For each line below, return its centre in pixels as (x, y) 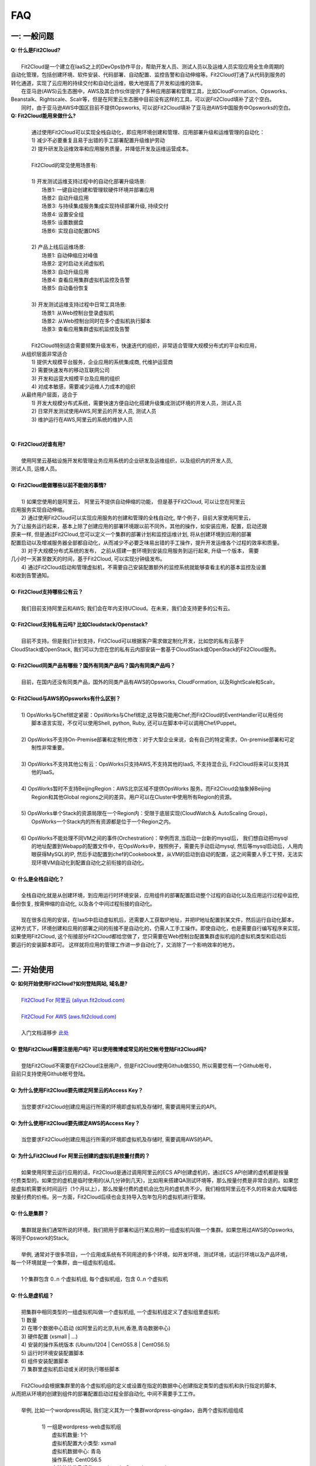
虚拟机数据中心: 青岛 (76, 1451)
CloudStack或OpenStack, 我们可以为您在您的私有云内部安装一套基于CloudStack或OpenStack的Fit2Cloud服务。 (145, 649)
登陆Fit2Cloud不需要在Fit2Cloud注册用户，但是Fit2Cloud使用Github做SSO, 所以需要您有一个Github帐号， (148, 1065)
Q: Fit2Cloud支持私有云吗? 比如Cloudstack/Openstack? (79, 625)
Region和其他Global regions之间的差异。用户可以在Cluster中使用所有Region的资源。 (133, 797)
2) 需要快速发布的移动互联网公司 (71, 370)
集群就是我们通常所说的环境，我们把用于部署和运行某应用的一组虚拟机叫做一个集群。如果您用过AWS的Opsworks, (158, 1230)
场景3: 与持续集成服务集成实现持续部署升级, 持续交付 (105, 206)
